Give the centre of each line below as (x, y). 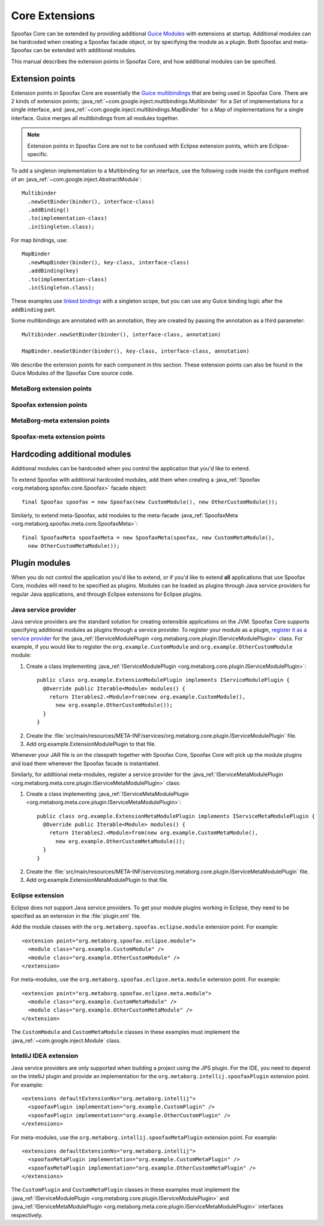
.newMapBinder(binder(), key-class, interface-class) (109, 262)
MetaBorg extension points (52, 389)
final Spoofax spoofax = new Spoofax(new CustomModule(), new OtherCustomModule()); (150, 502)
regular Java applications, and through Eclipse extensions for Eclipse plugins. (107, 594)
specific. (38, 154)
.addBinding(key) (53, 271)
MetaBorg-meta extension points (61, 420)
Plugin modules (41, 563)
